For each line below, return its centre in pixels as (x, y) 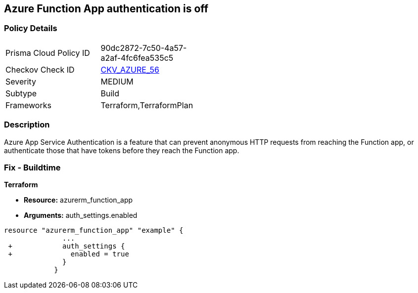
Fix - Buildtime (32, 167)
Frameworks (28, 105)
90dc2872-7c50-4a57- (144, 48)
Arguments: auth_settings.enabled (81, 215)
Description (27, 125)
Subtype (21, 93)
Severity (21, 81)
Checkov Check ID (40, 69)
